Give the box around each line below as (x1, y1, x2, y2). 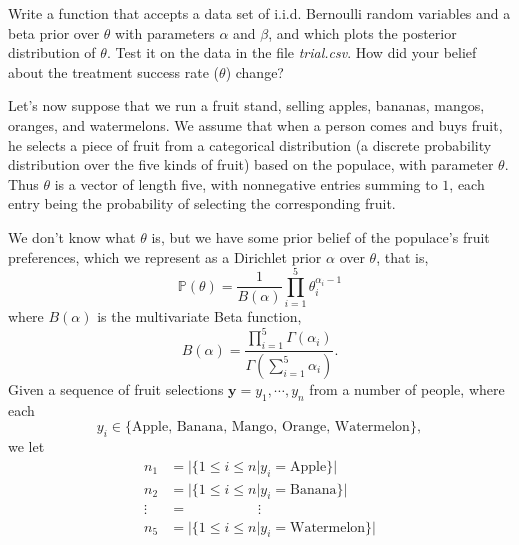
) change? (225, 61, 284, 82)
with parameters (115, 22, 215, 43)
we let (8, 436, 45, 457)
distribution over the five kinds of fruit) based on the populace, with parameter (8, 154, 494, 175)
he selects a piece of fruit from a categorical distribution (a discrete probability (8, 134, 492, 155)
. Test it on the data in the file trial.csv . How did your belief (106, 42, 477, 63)
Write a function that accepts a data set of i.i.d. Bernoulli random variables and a (8, 3, 511, 23)
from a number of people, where (309, 379, 505, 400)
